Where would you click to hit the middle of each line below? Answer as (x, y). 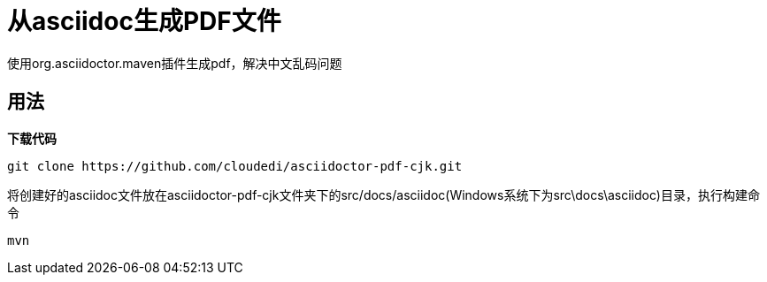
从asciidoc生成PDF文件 (144, 21)
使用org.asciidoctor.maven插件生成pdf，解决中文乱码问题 (175, 63)
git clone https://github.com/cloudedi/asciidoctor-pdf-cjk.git (235, 166)
